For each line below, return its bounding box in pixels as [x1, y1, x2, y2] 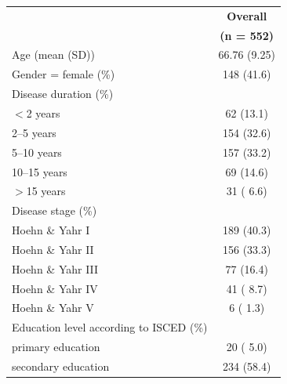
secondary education [12, 357, 110, 374]
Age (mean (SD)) [12, 46, 95, 63]
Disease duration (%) [12, 85, 114, 102]
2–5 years [12, 124, 56, 140]
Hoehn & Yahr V [12, 299, 94, 316]
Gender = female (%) [12, 66, 115, 82]
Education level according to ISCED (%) [12, 319, 208, 335]
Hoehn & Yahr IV [12, 280, 98, 296]
